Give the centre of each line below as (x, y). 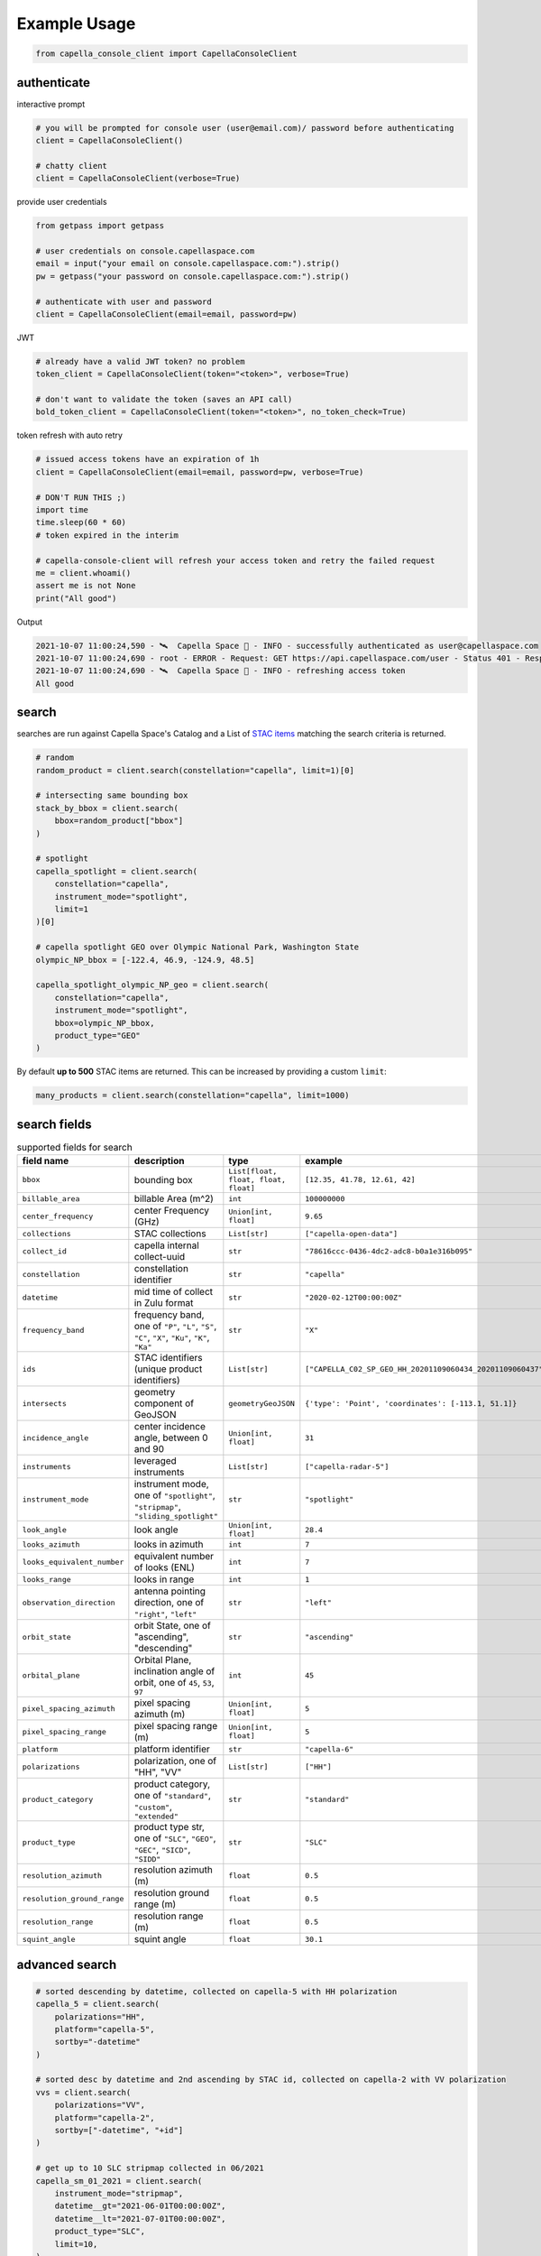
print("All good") (76, 598)
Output (29, 622)
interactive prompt (51, 104)
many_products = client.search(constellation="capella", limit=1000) (193, 1096)
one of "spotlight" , (174, 1495)
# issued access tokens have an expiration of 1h (147, 459)
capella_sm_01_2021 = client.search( (119, 2181)
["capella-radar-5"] (347, 1466)
